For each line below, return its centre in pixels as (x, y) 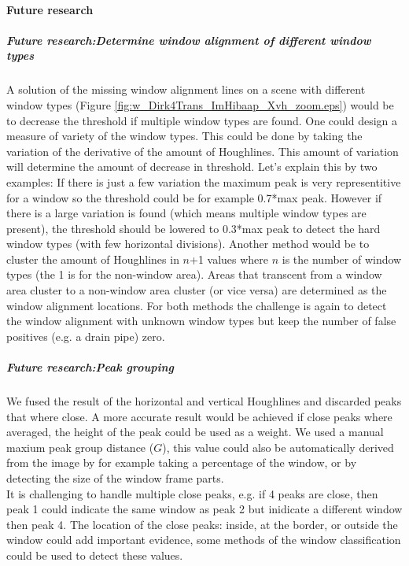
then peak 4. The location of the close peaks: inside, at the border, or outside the (202, 524)
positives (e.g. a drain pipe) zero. (86, 336)
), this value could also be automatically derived (278, 447)
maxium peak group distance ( (80, 447)
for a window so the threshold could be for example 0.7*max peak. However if (194, 197)
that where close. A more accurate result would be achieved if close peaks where (199, 416)
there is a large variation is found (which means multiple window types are (186, 213)
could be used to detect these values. (95, 555)
